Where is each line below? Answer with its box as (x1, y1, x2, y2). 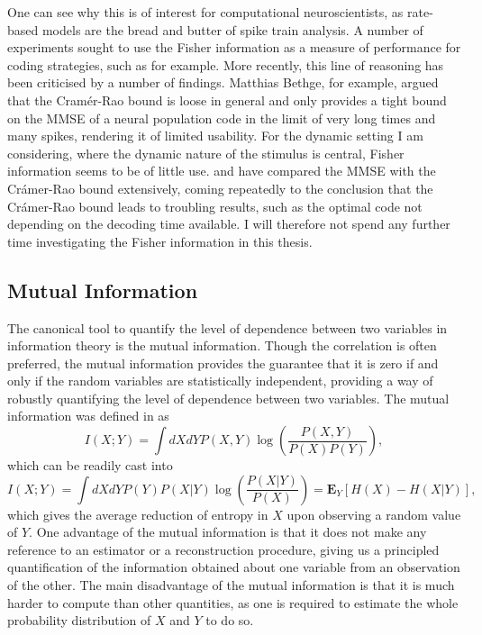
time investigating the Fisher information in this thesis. (7, 231, 313, 250)
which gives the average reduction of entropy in (7, 504, 268, 523)
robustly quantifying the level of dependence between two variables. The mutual (7, 388, 450, 407)
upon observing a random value (286, 504, 461, 523)
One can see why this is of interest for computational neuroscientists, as (7, 3, 404, 21)
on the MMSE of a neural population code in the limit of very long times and (7, 108, 436, 127)
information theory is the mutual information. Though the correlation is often (7, 336, 437, 355)
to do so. (205, 611, 254, 630)
